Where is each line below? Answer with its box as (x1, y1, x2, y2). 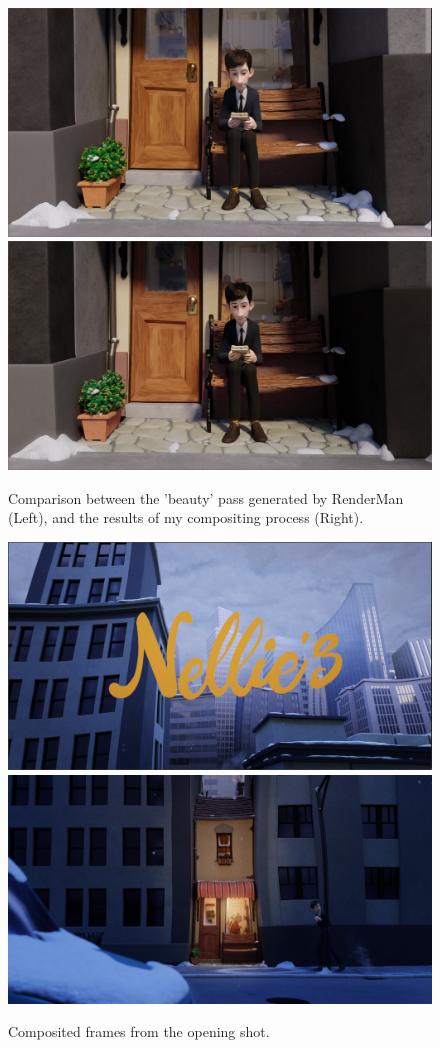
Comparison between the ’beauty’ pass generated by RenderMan (8, 487, 404, 508)
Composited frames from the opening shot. (8, 1021, 270, 1042)
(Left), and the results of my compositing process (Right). (8, 507, 364, 528)
